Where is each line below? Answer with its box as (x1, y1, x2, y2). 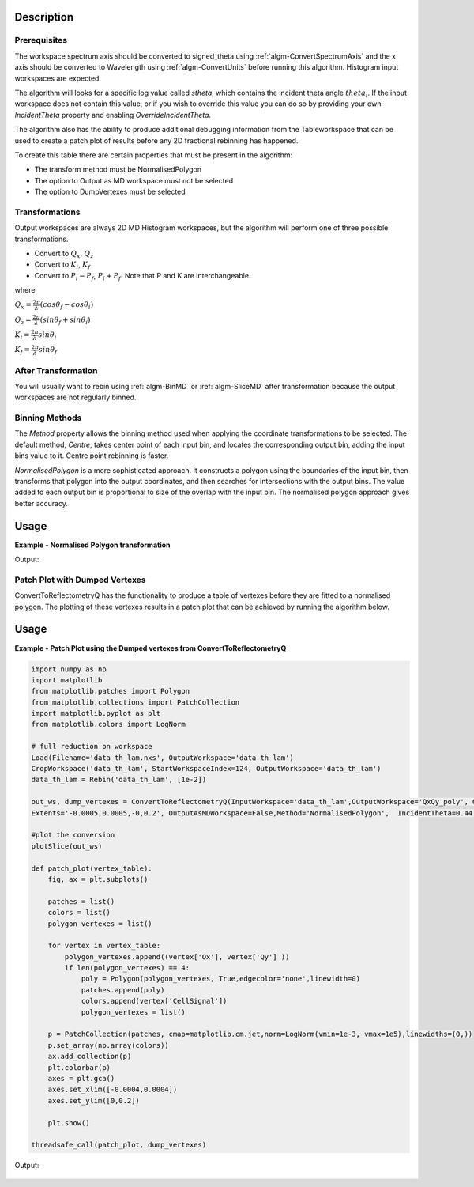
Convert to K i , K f (34, 259, 91, 271)
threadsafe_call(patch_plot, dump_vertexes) (31, 1140, 207, 1150)
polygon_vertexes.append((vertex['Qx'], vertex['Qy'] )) (64, 952, 290, 961)
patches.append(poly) (81, 985, 165, 994)
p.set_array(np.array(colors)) (47, 1041, 169, 1049)
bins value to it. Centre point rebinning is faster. (14, 451, 169, 460)
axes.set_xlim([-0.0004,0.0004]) (47, 1085, 178, 1094)
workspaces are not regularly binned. (14, 392, 137, 403)
